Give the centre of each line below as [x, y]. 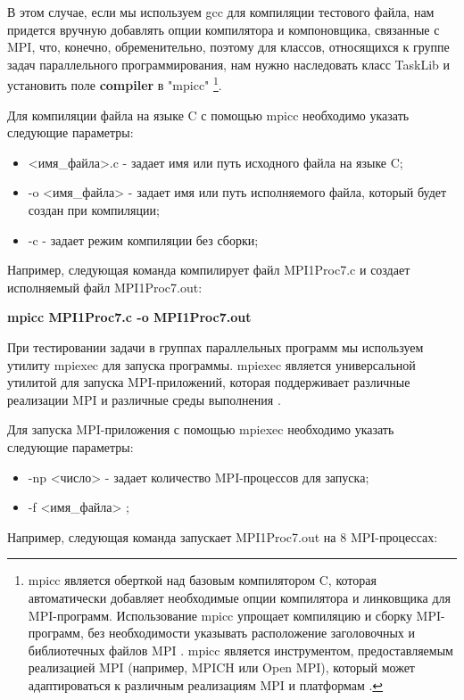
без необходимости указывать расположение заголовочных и [252, 633]
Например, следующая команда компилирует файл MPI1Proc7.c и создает [209, 270]
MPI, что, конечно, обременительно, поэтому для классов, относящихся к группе [228, 47]
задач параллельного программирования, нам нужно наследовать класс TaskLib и [229, 64]
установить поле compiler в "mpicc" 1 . [115, 84]
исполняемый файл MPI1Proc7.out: [105, 287]
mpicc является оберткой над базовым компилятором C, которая [202, 580]
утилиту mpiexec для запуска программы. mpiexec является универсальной [211, 364]
